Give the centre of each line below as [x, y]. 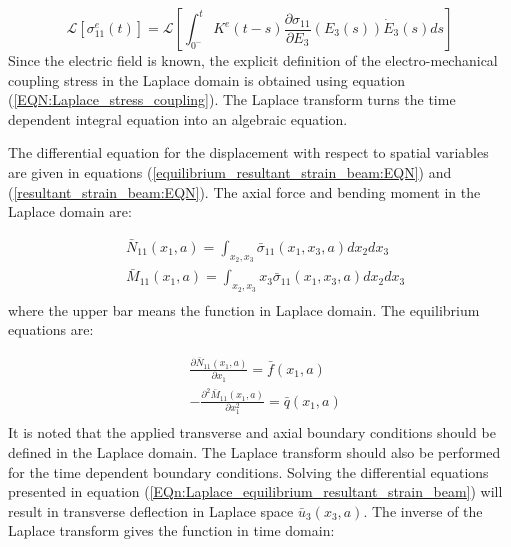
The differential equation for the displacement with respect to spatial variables [248, 152]
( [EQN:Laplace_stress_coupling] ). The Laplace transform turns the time [232, 99]
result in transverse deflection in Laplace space [151, 510]
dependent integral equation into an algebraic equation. [178, 118]
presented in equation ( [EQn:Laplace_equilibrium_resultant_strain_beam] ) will [255, 491]
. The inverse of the [423, 510]
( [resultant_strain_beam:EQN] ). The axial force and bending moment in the [244, 191]
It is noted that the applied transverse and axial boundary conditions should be [252, 432]
